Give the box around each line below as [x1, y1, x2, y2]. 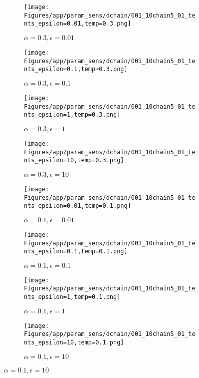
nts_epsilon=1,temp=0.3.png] [24, 111, 121, 119]
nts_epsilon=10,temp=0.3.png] [24, 157, 124, 164]
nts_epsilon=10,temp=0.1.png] [24, 339, 124, 346]
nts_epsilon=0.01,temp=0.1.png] [24, 202, 131, 210]
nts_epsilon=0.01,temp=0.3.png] [24, 20, 131, 28]
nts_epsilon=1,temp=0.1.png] [24, 293, 121, 301]
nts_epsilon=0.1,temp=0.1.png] [24, 248, 128, 255]
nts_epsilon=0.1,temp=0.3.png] [24, 66, 128, 73]
